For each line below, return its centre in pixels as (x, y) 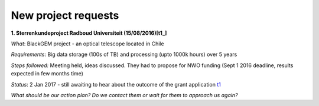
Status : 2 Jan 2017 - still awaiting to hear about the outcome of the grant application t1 (116, 84)
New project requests (65, 15)
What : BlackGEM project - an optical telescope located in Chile (88, 44)
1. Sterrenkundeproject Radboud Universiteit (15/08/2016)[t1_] (89, 33)
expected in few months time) (47, 74)
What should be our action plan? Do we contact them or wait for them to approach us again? (125, 95)
